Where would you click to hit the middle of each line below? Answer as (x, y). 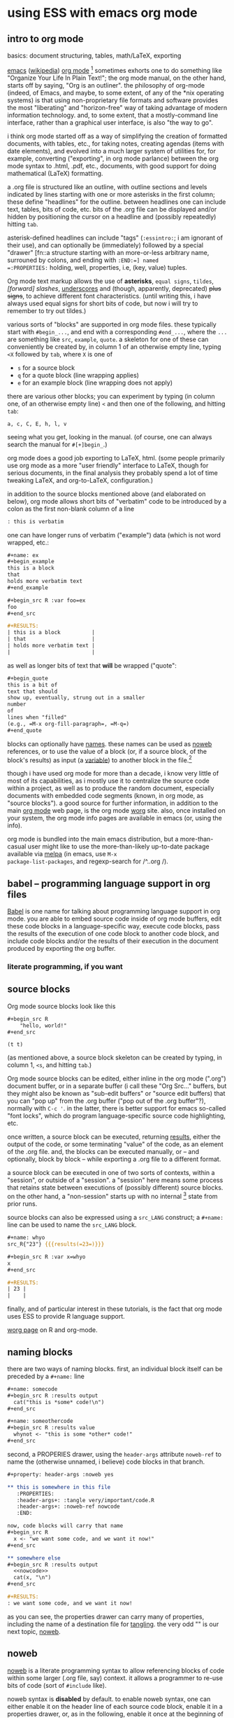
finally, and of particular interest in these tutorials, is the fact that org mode (115, 1309)
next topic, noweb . (34, 1631)
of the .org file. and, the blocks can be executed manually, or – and (103, 1152)
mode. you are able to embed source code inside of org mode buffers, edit (115, 919)
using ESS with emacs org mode (102, 13)
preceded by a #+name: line (46, 1376)
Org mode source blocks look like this (61, 1006)
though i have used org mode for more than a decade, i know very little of (113, 774)
